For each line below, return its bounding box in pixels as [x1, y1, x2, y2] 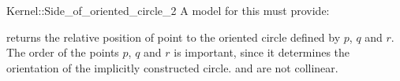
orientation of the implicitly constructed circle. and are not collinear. [6, 59, 338, 75]
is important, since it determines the [174, 44, 350, 61]
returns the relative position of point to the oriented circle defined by [6, 28, 341, 45]
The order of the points [6, 44, 119, 61]
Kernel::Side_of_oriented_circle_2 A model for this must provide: [6, 2, 330, 18]
